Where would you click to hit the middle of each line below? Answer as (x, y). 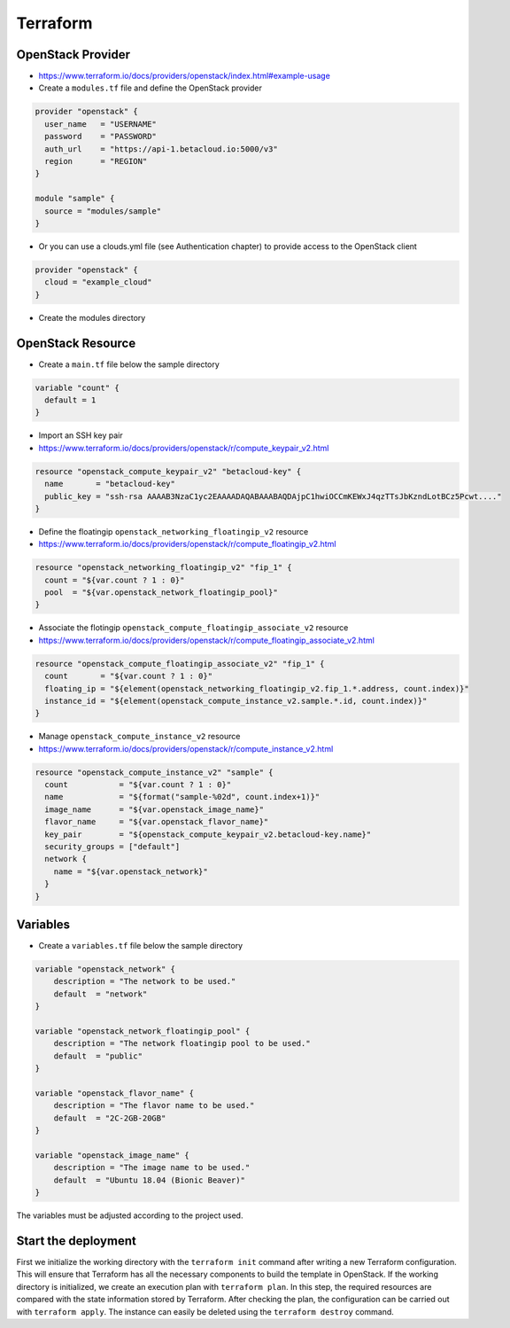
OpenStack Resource (76, 343)
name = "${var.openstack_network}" (131, 871)
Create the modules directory (92, 317)
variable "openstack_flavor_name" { (115, 1094)
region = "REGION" (96, 161)
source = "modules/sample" (103, 211)
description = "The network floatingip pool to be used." (182, 1043)
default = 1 (70, 400)
